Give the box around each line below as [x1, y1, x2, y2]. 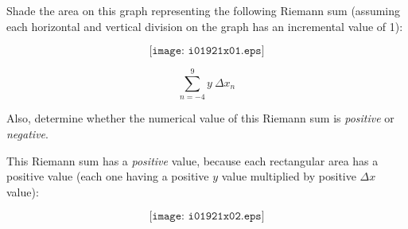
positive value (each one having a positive [6, 168, 209, 184]
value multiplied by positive [221, 168, 356, 184]
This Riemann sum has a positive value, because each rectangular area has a [6, 152, 379, 169]
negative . [6, 125, 49, 142]
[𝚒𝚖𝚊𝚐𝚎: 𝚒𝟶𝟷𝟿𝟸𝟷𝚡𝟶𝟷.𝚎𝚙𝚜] [149, 45, 265, 57]
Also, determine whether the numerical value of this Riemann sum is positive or [6, 110, 394, 126]
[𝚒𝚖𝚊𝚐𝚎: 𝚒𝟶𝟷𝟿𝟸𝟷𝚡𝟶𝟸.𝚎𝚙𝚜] [149, 211, 265, 223]
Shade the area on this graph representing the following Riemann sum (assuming [6, 2, 401, 18]
